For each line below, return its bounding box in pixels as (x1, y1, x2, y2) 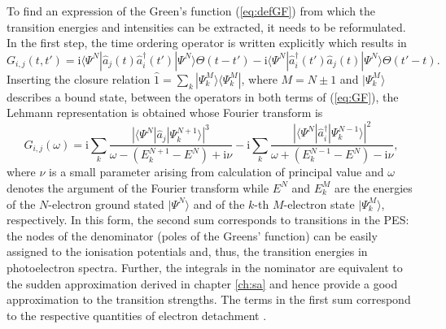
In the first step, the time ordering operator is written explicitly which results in (7, 34, 407, 51)
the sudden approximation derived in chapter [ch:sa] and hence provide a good (7, 275, 398, 292)
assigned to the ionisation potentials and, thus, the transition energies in (7, 243, 368, 260)
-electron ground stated (48, 195, 164, 212)
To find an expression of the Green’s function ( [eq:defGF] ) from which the (7, 2, 376, 19)
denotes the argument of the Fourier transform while (7, 179, 269, 196)
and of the (193, 195, 245, 212)
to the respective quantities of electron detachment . (7, 306, 267, 323)
